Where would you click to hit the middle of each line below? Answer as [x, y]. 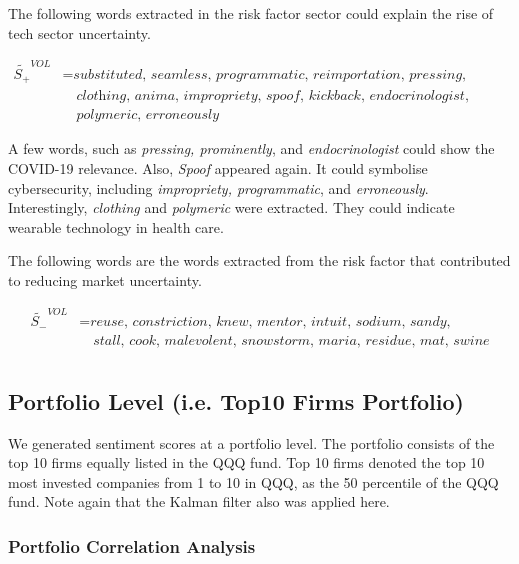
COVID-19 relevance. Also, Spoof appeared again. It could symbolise [218, 168]
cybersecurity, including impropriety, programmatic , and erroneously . [218, 187]
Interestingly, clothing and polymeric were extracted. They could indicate [231, 207]
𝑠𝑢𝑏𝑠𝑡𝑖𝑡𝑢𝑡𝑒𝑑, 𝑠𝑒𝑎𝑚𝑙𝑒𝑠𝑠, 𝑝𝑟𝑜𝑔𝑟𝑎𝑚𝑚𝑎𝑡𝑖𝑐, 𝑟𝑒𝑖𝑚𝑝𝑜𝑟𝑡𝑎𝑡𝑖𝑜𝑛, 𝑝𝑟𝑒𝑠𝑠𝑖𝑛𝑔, [270, 74]
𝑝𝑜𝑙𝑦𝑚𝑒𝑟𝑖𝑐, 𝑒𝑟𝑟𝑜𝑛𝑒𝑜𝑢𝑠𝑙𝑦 [148, 115]
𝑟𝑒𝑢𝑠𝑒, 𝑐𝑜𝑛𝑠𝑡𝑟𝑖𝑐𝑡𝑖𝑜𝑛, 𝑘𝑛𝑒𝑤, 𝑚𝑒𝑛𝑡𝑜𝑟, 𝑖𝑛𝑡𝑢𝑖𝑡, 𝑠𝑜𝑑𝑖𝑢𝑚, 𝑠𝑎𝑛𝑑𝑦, [270, 322]
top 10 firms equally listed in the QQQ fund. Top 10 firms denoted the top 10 [246, 462]
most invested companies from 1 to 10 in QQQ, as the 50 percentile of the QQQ [253, 481]
